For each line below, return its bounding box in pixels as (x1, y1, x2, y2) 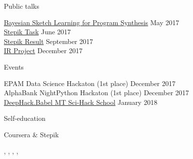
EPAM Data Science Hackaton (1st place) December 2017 (4, 78, 176, 88)
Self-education (4, 113, 45, 123)
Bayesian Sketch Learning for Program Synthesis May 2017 (4, 17, 179, 27)
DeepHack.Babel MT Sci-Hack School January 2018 (4, 97, 158, 107)
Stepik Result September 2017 (4, 36, 93, 46)
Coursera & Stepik (4, 129, 59, 139)
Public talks (4, 1, 40, 11)
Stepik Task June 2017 (4, 27, 71, 37)
